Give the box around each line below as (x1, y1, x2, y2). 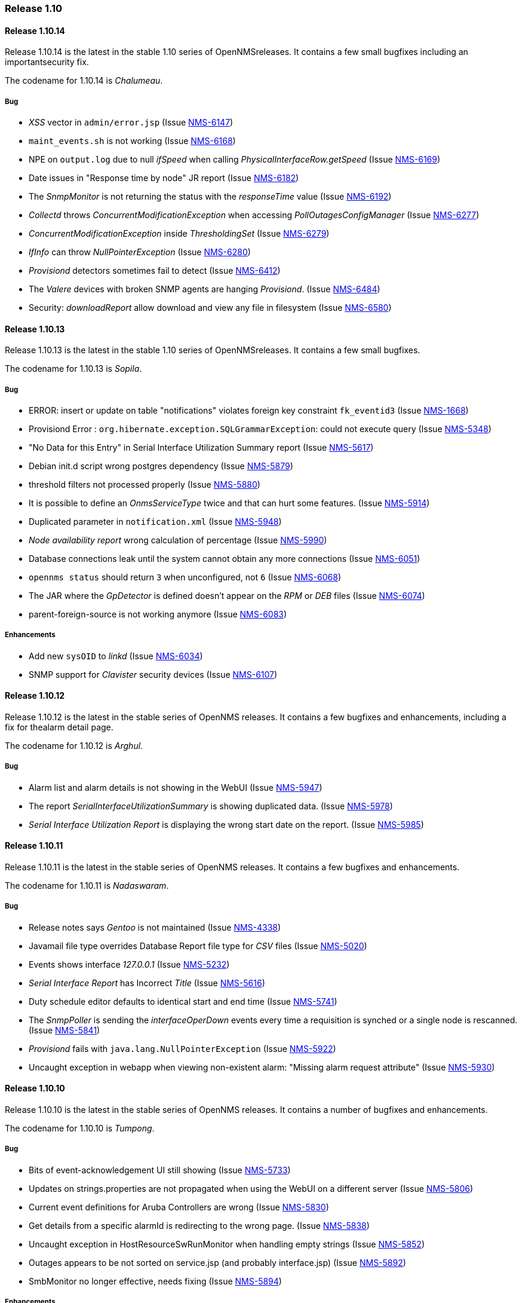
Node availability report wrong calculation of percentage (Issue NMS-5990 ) (29, 535, 327, 545)
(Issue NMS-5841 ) (29, 1024, 100, 1035)
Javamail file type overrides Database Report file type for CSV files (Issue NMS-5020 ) (29, 940, 367, 951)
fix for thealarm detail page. (5, 722, 113, 732)
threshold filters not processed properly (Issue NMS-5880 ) (29, 479, 260, 490)
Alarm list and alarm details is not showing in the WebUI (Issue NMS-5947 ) (29, 782, 323, 793)
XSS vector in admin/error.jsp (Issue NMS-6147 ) (29, 117, 234, 127)
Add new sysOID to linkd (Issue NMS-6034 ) (29, 650, 203, 661)
